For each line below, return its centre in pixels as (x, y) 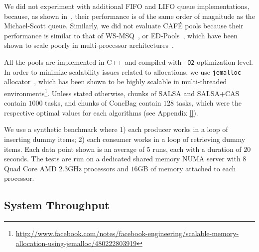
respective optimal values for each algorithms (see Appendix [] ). (101, 112)
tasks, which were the (209, 103)
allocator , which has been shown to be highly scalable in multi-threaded (116, 81)
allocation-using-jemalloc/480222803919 (76, 243)
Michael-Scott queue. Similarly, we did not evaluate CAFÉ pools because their (124, 26)
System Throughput (57, 205)
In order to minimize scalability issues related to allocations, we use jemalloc (123, 71)
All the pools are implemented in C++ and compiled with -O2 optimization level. (129, 62)
